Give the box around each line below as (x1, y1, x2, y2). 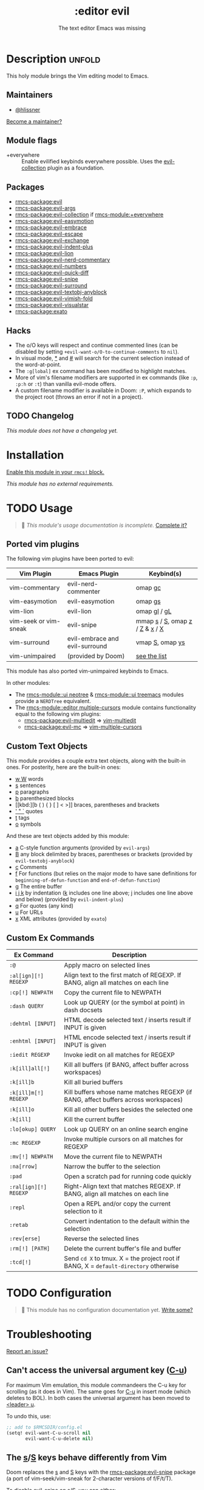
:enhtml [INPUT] (9, 1038, 56, 1045)
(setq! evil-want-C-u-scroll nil (6, 1430, 91, 1436)
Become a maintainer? (6, 117, 63, 125)
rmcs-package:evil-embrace (15, 224, 87, 232)
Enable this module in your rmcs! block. (6, 468, 105, 475)
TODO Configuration (6, 1286, 112, 1300)
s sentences (15, 782, 46, 789)
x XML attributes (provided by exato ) (15, 915, 107, 922)
